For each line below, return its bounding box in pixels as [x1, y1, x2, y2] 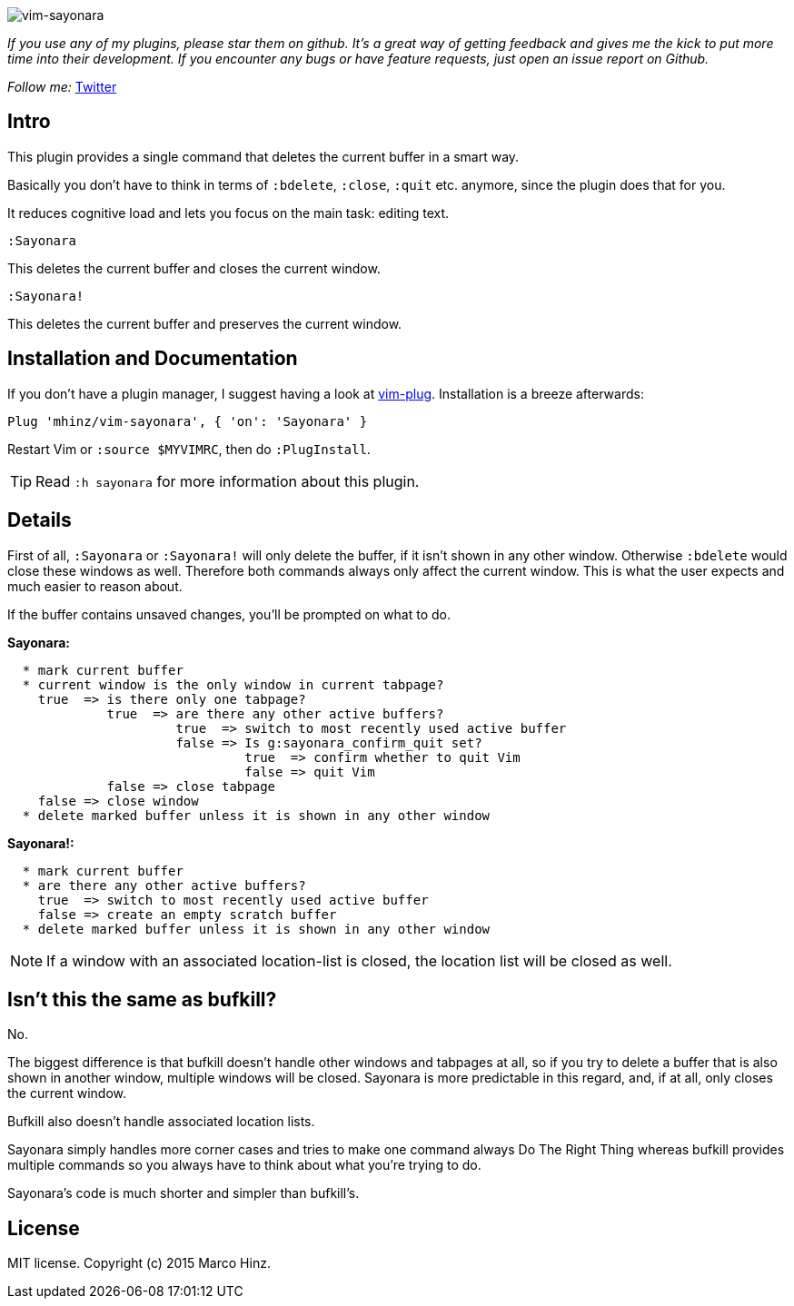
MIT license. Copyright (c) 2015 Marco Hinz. [7, 1255, 271, 1271]
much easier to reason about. [7, 578, 183, 594]
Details [7, 509, 72, 532]
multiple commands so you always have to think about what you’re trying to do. [7, 1157, 481, 1173]
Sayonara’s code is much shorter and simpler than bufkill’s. [7, 1185, 360, 1202]
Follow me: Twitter [7, 79, 117, 94]
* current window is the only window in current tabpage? [22, 677, 444, 692]
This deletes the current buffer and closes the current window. [7, 260, 381, 276]
